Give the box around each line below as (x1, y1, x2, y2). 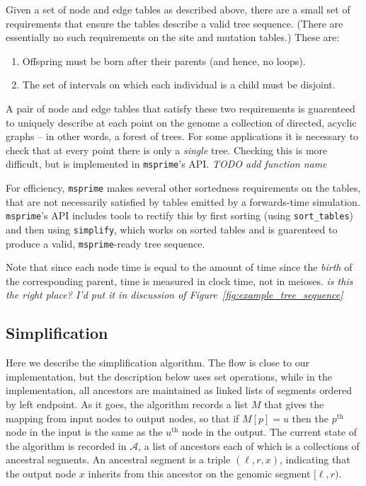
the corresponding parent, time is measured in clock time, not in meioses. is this (6, 273, 353, 288)
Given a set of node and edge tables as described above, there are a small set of (6, 2, 350, 16)
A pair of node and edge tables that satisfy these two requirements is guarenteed (6, 100, 355, 115)
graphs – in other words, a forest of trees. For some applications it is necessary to (6, 129, 359, 144)
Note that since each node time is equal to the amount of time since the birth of (6, 260, 353, 274)
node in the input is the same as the (6, 424, 163, 439)
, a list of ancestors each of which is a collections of (138, 438, 360, 453)
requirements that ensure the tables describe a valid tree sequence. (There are (6, 16, 343, 30)
